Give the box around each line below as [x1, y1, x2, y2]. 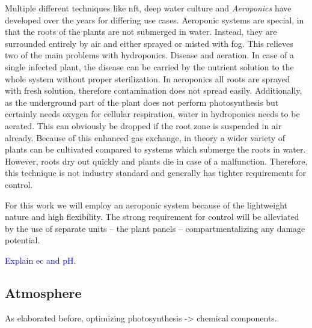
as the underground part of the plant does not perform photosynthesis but [5, 96, 279, 108]
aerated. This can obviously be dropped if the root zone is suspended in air [5, 119, 282, 132]
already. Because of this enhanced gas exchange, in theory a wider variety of [5, 131, 286, 144]
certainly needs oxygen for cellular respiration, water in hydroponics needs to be [5, 108, 300, 120]
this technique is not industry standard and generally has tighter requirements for [5, 166, 306, 179]
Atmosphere [5, 283, 82, 302]
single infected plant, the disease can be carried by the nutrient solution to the [5, 60, 294, 73]
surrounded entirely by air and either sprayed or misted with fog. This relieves [5, 37, 293, 49]
